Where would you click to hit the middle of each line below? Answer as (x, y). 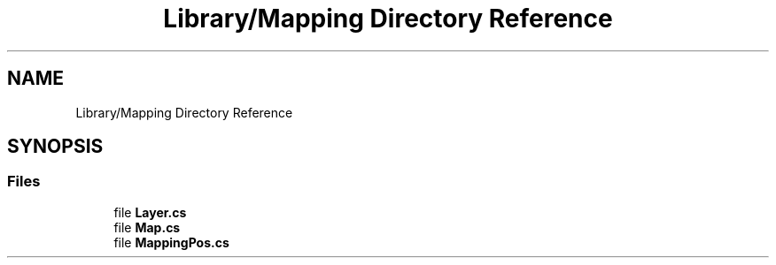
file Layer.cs (150, 212)
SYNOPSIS (55, 147)
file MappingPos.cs (171, 242)
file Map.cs (147, 227)
